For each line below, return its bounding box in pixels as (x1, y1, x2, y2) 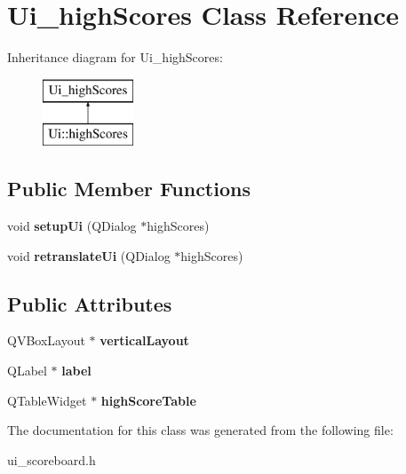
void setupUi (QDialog (7, 217, 137, 235)
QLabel (7, 361, 47, 380)
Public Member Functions (7, 175, 251, 202)
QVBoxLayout (7, 331, 85, 350)
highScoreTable (100, 391, 196, 409)
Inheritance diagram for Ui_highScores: (7, 48, 223, 67)
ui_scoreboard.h (7, 450, 96, 469)
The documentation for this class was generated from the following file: (7, 421, 394, 439)
